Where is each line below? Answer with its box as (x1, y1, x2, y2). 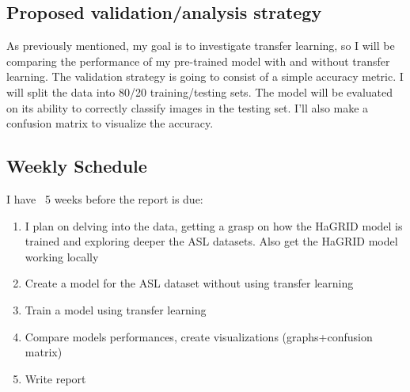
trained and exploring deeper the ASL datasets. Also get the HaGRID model (25, 233, 398, 249)
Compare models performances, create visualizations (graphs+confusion (25, 328, 373, 344)
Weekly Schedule (6, 154, 147, 178)
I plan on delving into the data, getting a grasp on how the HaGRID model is (25, 217, 403, 234)
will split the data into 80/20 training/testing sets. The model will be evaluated (6, 83, 393, 100)
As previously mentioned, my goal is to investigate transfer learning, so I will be (6, 37, 395, 54)
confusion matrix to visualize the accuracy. (6, 115, 214, 131)
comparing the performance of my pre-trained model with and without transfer (6, 52, 390, 69)
